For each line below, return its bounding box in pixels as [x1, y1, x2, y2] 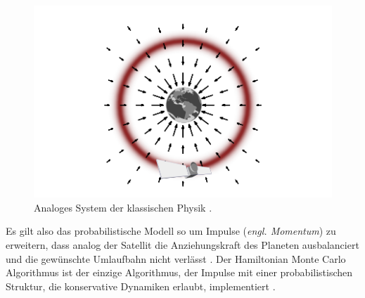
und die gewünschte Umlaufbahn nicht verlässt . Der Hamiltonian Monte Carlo [6, 251, 346, 266]
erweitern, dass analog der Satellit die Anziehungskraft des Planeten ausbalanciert [6, 238, 359, 252]
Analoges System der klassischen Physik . [34, 200, 212, 214]
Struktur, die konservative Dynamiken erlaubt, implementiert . [6, 278, 276, 293]
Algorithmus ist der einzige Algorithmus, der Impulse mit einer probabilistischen [6, 265, 353, 280]
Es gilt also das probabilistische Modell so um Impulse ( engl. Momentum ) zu [6, 223, 336, 238]
